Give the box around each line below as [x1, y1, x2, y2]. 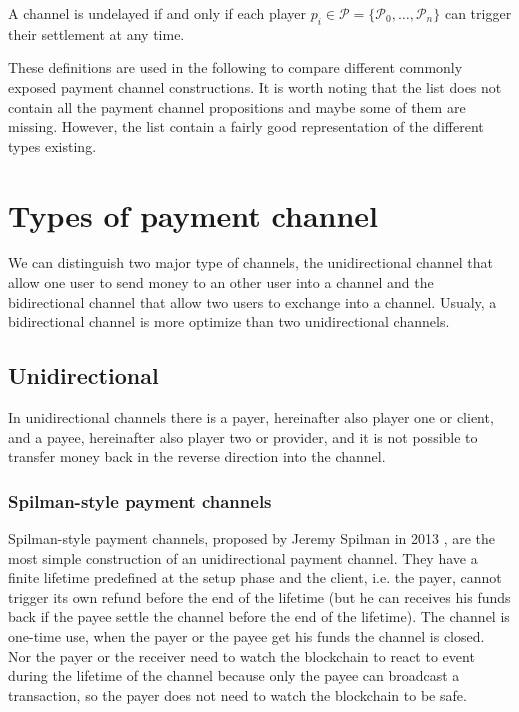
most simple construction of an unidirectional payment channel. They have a [8, 547, 478, 568]
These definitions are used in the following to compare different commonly [8, 57, 463, 78]
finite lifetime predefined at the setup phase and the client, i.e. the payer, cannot [8, 567, 502, 588]
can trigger [444, 3, 512, 23]
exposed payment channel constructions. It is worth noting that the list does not [8, 76, 502, 97]
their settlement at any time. [8, 23, 185, 44]
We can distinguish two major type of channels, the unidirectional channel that [8, 252, 493, 273]
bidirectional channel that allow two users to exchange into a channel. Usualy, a [8, 291, 497, 312]
